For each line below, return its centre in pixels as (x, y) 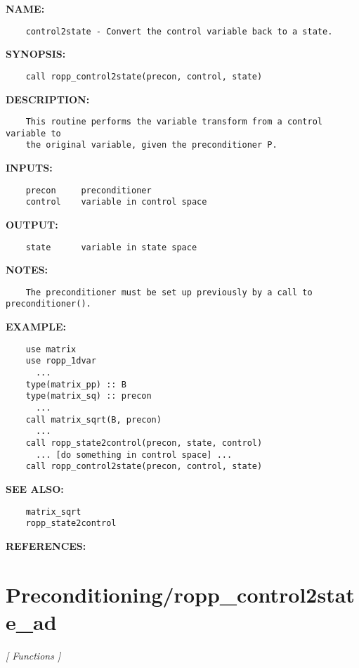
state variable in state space (111, 247)
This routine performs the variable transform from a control (174, 122)
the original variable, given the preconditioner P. (151, 145)
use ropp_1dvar (61, 361)
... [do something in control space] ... (134, 455)
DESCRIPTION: (48, 99)
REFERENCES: (46, 545)
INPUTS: (29, 168)
